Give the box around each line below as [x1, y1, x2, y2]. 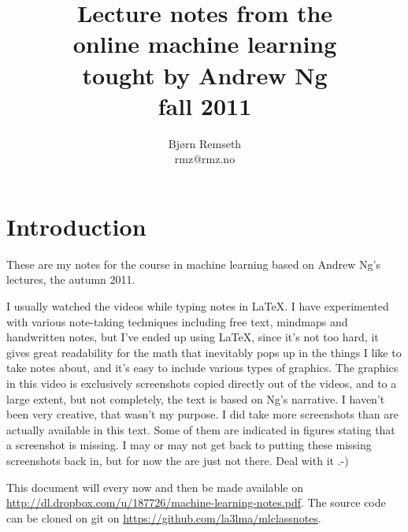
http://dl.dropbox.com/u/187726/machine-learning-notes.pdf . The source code [6, 494, 386, 511]
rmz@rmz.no [174, 151, 236, 167]
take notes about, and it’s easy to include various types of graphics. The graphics [6, 359, 399, 376]
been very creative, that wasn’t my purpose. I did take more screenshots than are [6, 406, 399, 422]
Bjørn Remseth [168, 135, 242, 151]
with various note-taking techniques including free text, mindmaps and [6, 313, 348, 329]
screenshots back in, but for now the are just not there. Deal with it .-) [6, 452, 349, 468]
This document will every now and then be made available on [6, 478, 303, 495]
